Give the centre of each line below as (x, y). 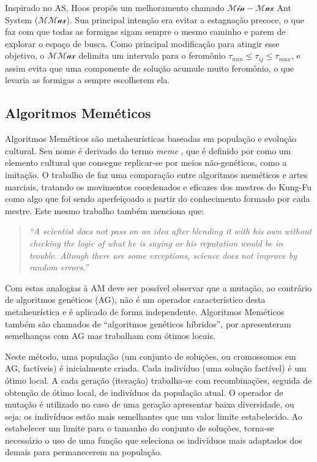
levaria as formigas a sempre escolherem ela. (88, 80)
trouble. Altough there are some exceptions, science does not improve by (163, 255)
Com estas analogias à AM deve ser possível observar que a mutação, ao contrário (158, 287)
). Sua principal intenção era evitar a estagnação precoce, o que (185, 19)
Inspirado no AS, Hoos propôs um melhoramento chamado (115, 7)
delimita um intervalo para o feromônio (152, 55)
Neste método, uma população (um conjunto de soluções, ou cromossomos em (151, 356)
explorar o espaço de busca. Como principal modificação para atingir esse (142, 43)
